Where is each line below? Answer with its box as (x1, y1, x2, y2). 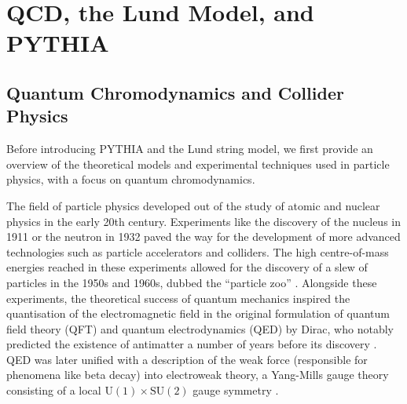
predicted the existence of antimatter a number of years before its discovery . (6, 336, 377, 352)
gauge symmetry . (192, 382, 279, 399)
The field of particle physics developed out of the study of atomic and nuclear (6, 197, 380, 213)
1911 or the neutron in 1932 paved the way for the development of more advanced (6, 228, 401, 245)
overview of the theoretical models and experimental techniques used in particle (6, 155, 390, 172)
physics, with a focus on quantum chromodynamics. (6, 171, 255, 187)
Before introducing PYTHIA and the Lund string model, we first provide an (6, 140, 373, 157)
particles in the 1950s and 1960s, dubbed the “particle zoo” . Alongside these (6, 274, 377, 290)
